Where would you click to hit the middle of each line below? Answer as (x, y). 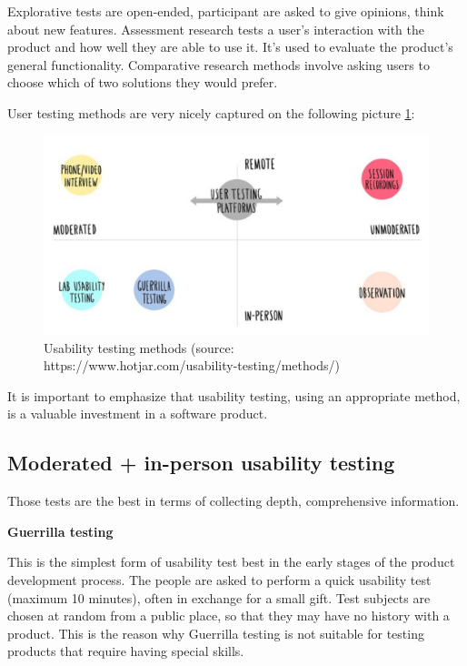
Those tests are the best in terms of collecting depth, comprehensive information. (233, 501)
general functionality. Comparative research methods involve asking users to (219, 64)
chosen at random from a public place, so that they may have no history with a (229, 616)
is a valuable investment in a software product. (138, 414)
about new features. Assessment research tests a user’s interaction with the (216, 29)
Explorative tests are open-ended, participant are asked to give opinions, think (226, 11)
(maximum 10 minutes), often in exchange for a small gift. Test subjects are (219, 597)
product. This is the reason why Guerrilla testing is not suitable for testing (216, 633)
